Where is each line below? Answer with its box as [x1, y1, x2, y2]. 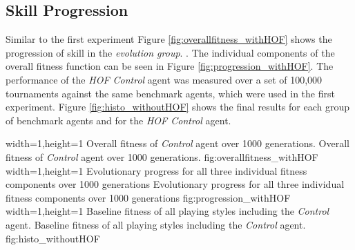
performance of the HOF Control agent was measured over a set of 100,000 [6, 72, 323, 86]
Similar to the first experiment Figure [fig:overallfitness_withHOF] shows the [6, 32, 332, 46]
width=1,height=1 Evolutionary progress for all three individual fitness [6, 163, 307, 177]
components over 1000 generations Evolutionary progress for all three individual [6, 177, 345, 191]
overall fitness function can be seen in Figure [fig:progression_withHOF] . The [6, 59, 334, 73]
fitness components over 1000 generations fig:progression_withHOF [6, 190, 291, 204]
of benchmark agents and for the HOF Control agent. [6, 113, 231, 127]
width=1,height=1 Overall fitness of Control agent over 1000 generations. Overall [6, 136, 349, 151]
